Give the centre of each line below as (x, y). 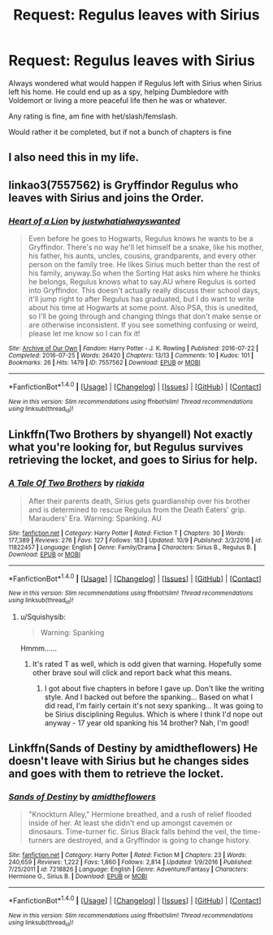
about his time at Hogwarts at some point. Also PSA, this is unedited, (143, 308)
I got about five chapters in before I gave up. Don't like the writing (154, 688)
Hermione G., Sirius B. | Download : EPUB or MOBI (78, 877)
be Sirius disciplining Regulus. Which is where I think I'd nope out (154, 714)
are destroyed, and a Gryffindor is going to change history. (153, 840)
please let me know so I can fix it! (84, 334)
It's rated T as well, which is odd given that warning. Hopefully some (147, 664)
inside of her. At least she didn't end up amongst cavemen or (130, 823)
